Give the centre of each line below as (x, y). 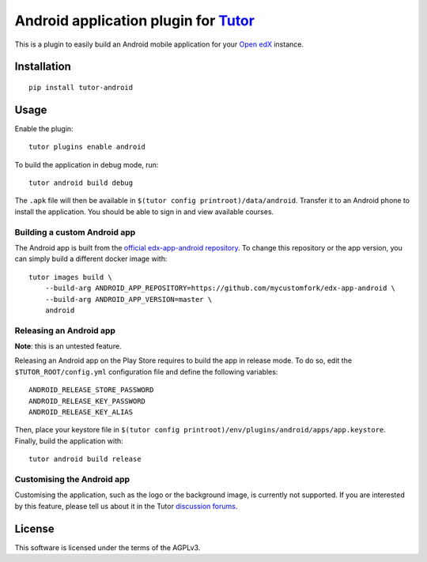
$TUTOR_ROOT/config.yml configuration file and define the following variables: (146, 372)
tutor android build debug (81, 183)
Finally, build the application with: (69, 441)
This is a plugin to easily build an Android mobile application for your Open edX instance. (159, 44)
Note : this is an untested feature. (68, 346)
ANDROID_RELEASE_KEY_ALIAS (81, 412)
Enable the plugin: (44, 128)
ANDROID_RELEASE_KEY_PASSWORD (87, 401)
